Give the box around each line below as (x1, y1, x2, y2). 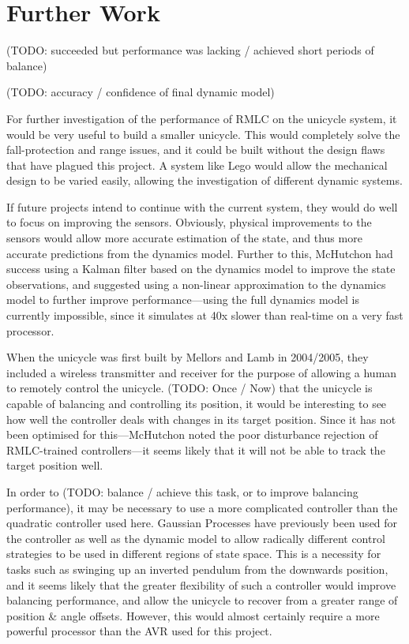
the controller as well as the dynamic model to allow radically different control (6, 530, 385, 546)
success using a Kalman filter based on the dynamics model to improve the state (6, 260, 396, 277)
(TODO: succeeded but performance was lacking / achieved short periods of (6, 42, 374, 58)
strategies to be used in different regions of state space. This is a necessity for (6, 545, 381, 562)
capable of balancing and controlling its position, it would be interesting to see (6, 395, 387, 411)
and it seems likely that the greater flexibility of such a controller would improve (6, 576, 396, 593)
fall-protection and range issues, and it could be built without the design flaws (6, 141, 385, 158)
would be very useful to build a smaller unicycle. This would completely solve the (6, 125, 400, 142)
